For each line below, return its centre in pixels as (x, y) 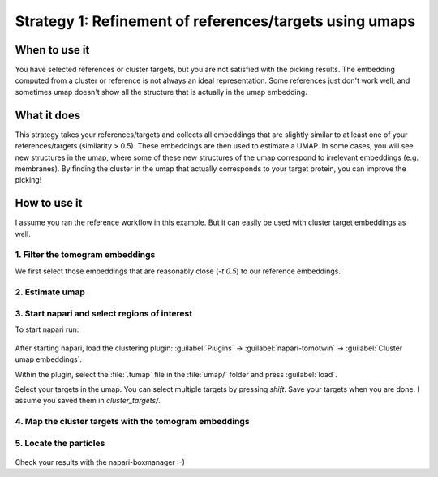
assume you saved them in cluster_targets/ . (88, 401)
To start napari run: (47, 329)
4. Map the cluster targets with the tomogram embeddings (133, 422)
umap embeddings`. (49, 359)
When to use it (52, 50)
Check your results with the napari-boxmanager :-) (100, 462)
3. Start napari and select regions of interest (104, 314)
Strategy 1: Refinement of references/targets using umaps (215, 21)
